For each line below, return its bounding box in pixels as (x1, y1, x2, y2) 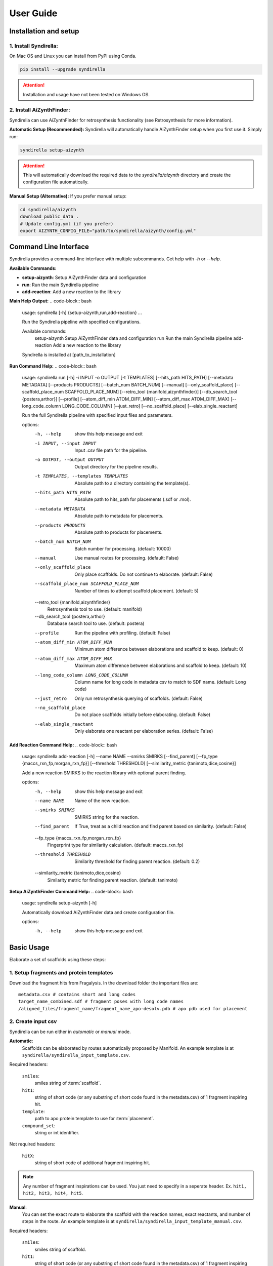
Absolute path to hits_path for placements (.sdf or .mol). (74, 496, 191, 502)
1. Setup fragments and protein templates (9, 969, 113, 976)
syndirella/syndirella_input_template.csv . (22, 1052, 130, 1058)
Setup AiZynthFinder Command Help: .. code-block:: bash (9, 888, 133, 894)
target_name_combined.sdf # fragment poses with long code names (18, 999, 184, 1005)
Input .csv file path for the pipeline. (74, 447, 148, 453)
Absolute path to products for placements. (74, 529, 163, 535)
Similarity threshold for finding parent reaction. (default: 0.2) (74, 858, 200, 864)
